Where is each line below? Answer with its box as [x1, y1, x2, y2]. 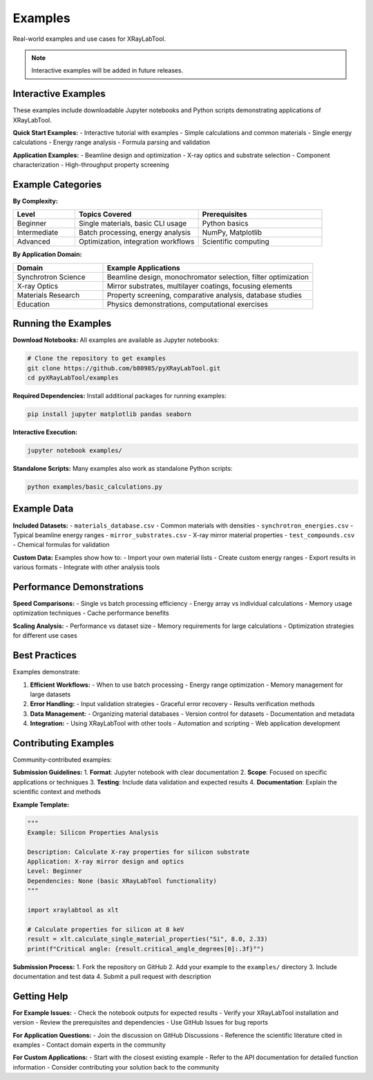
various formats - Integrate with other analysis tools [12, 563, 160, 571]
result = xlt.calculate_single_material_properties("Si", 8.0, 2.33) [27, 935, 268, 943]
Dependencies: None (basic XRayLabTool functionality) [27, 876, 217, 885]
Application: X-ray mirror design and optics [27, 858, 184, 865]
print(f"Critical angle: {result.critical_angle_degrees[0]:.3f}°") [27, 945, 265, 953]
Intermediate [17, 228, 59, 237]
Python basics [202, 219, 249, 228]
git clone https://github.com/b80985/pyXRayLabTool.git [27, 364, 221, 372]
